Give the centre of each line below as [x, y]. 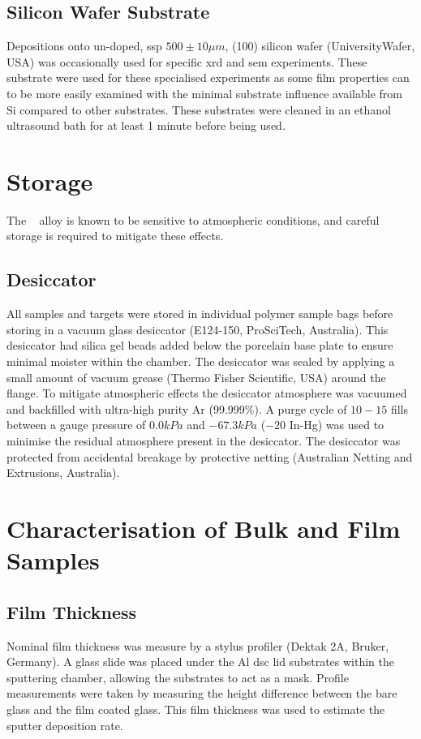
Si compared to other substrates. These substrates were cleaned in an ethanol [199, 109]
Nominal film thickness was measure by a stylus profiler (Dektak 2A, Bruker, [198, 645]
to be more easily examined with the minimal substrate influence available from [204, 93]
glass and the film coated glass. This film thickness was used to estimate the [196, 709]
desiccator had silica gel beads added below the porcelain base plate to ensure [200, 345]
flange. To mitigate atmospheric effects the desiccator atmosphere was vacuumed [207, 393]
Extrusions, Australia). [63, 473]
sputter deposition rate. [65, 725]
